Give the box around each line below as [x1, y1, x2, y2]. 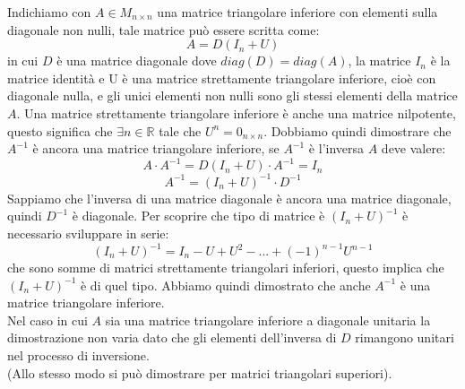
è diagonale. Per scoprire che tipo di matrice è [72, 206, 325, 225]
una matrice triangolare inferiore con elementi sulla [157, 3, 438, 21]
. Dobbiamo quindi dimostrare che [263, 121, 452, 140]
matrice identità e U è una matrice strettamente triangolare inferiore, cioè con [7, 68, 436, 87]
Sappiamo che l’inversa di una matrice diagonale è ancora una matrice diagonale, [7, 188, 452, 207]
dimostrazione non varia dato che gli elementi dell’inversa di [7, 328, 337, 347]
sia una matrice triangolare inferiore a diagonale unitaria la [105, 310, 431, 329]
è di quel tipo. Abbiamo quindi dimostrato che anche [80, 275, 371, 294]
